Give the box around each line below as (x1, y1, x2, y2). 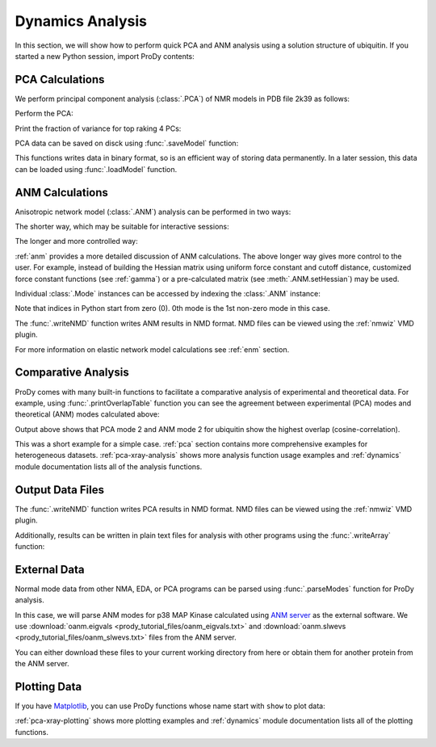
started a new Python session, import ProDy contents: (15, 51, 195, 61)
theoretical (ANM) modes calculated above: (15, 409, 161, 419)
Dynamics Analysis (15, 12, 147, 30)
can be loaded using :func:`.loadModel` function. (15, 164, 178, 174)
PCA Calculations (15, 73, 105, 86)
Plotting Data (15, 680, 82, 694)
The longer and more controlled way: (15, 237, 139, 246)
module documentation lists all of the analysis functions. (15, 461, 203, 472)
